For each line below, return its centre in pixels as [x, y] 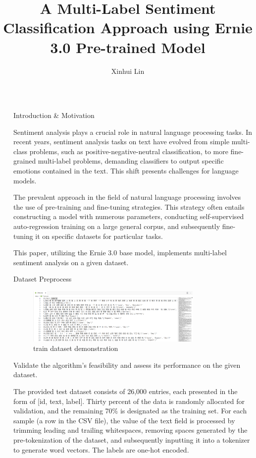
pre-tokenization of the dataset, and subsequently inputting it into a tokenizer [132, 440]
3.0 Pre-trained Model [128, 47]
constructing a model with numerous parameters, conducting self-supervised [129, 216]
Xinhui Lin [128, 71]
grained [25, 161]
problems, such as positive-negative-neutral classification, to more [129, 151]
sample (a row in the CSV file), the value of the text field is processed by [124, 420]
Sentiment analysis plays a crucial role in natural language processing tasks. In [133, 132]
